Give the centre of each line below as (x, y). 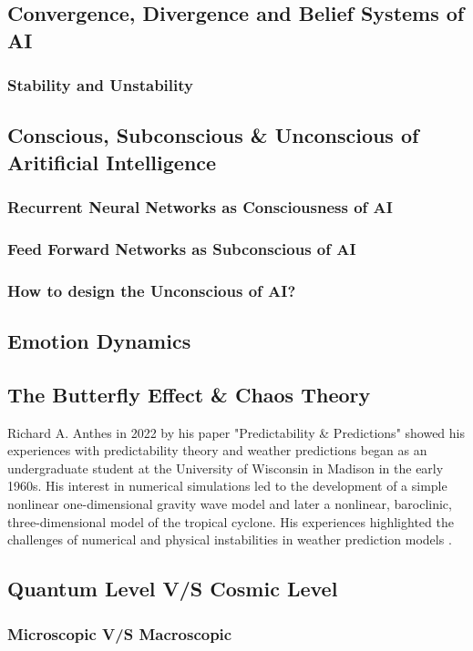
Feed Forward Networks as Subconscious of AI (182, 248)
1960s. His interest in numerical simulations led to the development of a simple (227, 486)
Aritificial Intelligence (112, 162)
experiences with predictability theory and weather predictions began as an (217, 450)
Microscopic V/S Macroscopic (120, 633)
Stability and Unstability (100, 85)
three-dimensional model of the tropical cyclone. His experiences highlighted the (231, 521)
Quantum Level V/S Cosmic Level (173, 589)
